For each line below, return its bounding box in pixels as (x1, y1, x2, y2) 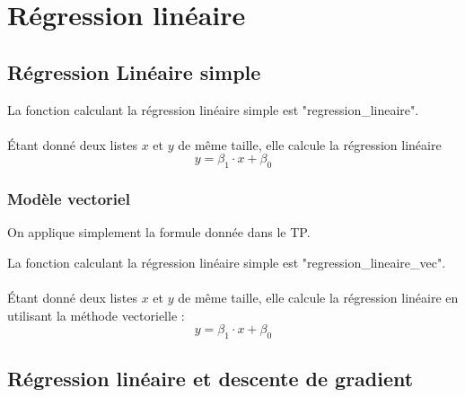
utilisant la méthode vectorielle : (7, 305, 185, 324)
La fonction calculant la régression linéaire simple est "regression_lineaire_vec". (7, 252, 446, 271)
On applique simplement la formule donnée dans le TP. (7, 223, 311, 242)
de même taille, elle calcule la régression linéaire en (178, 288, 459, 307)
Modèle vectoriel (7, 188, 130, 210)
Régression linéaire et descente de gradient (7, 364, 414, 392)
